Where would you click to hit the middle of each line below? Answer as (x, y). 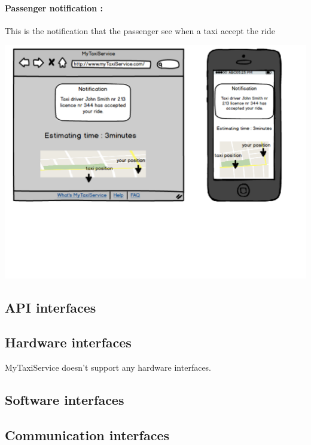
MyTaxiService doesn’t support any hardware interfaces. (108, 367)
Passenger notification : (54, 7)
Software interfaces (65, 400)
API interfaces (51, 307)
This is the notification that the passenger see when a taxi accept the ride (140, 30)
